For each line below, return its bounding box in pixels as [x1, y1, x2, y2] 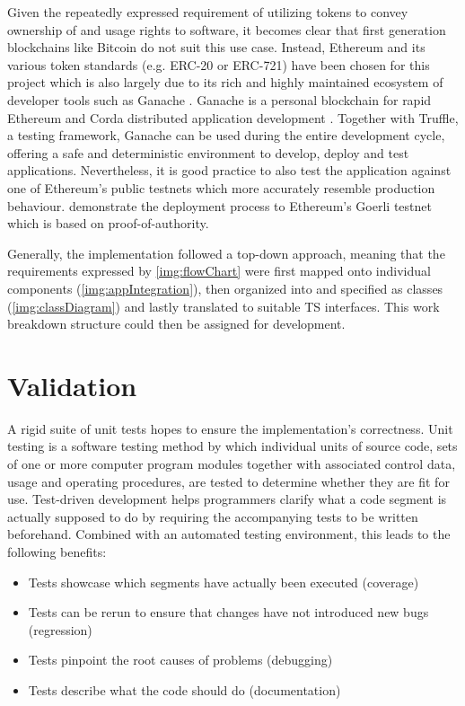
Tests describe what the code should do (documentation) [28, 680, 341, 699]
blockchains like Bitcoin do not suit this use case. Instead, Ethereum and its [7, 38, 426, 57]
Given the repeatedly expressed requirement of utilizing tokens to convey [7, 3, 408, 21]
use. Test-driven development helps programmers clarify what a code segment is [7, 490, 447, 508]
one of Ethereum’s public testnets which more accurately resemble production [7, 178, 435, 197]
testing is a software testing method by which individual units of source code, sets [7, 437, 458, 455]
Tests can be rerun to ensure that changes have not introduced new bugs [28, 603, 429, 622]
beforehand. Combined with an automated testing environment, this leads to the [7, 525, 451, 543]
